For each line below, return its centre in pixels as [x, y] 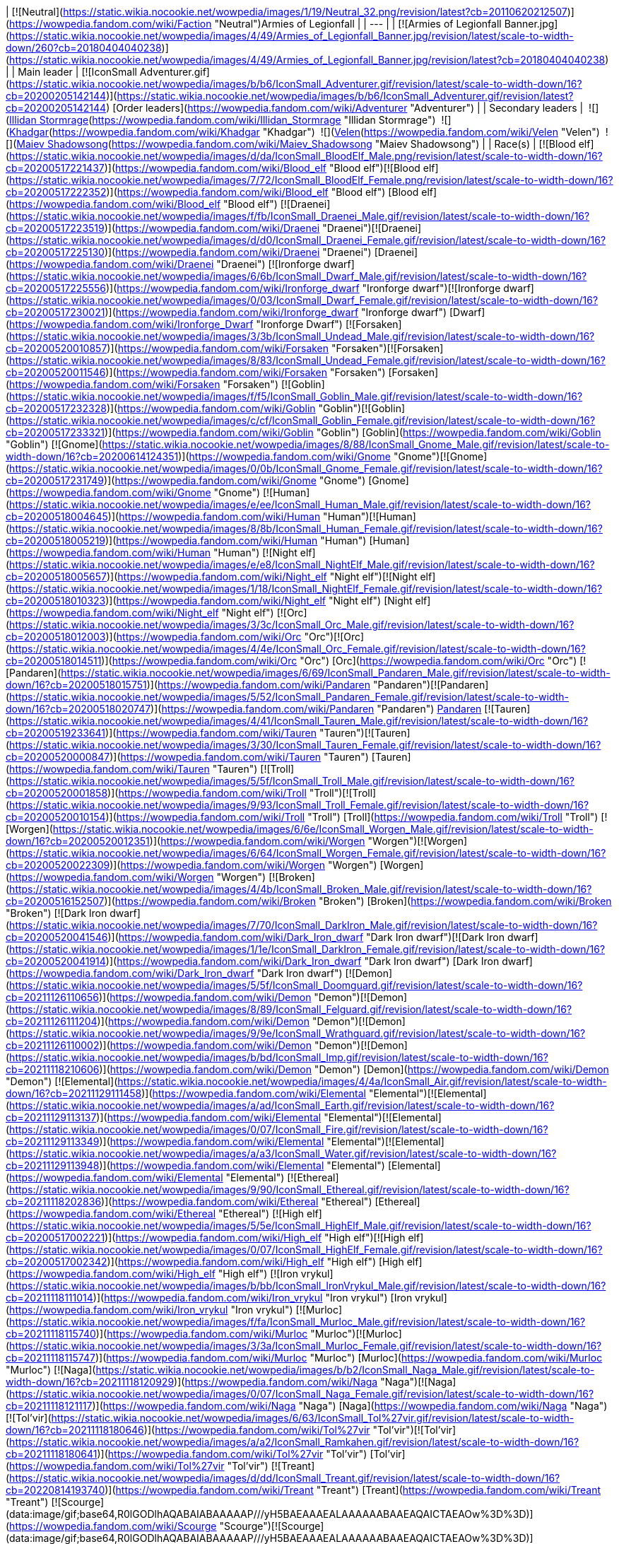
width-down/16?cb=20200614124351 [92, 456]
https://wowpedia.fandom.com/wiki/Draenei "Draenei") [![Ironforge [165, 264]
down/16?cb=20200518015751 [76, 685]
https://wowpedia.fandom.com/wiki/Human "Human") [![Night [153, 552]
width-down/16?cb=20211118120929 [90, 1382]
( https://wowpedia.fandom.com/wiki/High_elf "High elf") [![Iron [152, 1274]
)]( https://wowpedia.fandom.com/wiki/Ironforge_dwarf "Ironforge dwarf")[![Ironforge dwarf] [320, 288]
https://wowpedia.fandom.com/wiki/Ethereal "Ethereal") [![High [157, 1213]
